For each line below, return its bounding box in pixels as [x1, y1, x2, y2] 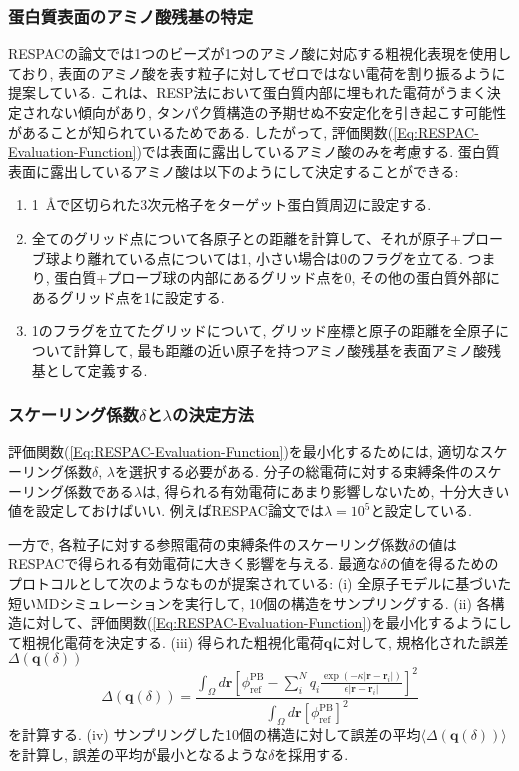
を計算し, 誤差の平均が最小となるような [8, 743, 269, 764]
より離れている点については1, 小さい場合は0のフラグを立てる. [59, 247, 463, 268]
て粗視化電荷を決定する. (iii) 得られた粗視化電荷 [8, 631, 324, 652]
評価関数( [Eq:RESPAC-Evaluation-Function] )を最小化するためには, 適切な [8, 441, 480, 462]
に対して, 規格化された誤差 [332, 631, 509, 652]
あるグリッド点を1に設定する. [31, 286, 225, 307]
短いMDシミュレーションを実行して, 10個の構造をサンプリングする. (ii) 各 [8, 592, 491, 613]
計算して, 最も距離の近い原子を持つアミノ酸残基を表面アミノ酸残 [73, 339, 501, 360]
